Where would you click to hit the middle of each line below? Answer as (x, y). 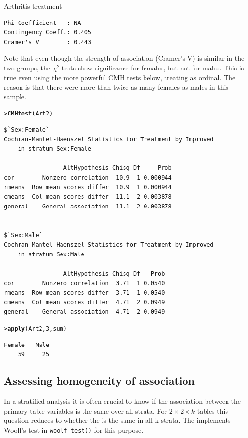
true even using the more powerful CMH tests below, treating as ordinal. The (120, 77)
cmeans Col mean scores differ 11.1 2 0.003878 (88, 197)
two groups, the (27, 67)
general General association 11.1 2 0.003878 (88, 206)
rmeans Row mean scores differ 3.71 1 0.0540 (84, 293)
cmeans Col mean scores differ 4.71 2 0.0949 (84, 302)
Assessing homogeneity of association (99, 380)
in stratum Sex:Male (51, 254)
